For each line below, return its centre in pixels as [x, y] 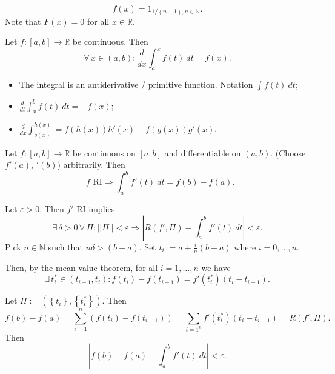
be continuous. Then [110, 42]
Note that [23, 21]
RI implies [96, 209]
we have [216, 267]
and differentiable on [203, 152]
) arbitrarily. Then [91, 165]
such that [65, 246]
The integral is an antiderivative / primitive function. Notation [136, 84]
